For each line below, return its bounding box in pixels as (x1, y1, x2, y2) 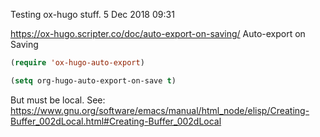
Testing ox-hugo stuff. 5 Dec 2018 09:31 (10, 9, 175, 20)
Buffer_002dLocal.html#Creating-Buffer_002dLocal (10, 115, 222, 127)
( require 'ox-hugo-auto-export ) (10, 58, 145, 68)
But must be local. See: (10, 94, 106, 106)
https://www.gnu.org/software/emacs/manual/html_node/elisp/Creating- (10, 104, 310, 116)
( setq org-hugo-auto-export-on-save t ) (10, 75, 177, 86)
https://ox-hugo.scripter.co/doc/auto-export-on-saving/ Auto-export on (10, 28, 306, 39)
